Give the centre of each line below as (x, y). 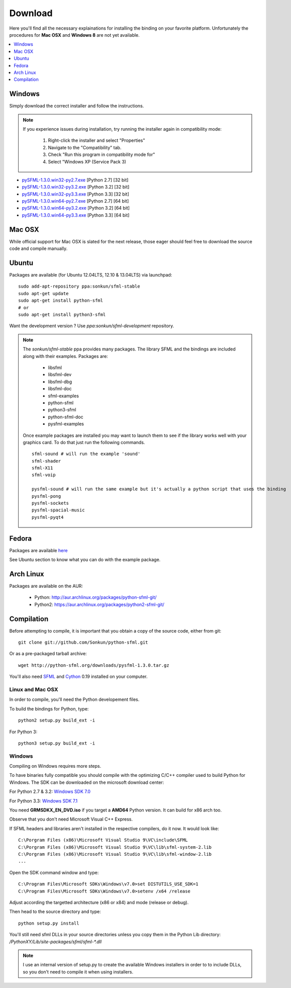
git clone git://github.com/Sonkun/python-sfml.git (83, 643)
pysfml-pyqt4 (48, 517)
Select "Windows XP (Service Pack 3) (87, 161)
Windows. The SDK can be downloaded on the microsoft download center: (87, 782)
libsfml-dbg (60, 382)
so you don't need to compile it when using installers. (78, 972)
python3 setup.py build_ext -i (57, 743)
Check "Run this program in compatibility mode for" (102, 155)
